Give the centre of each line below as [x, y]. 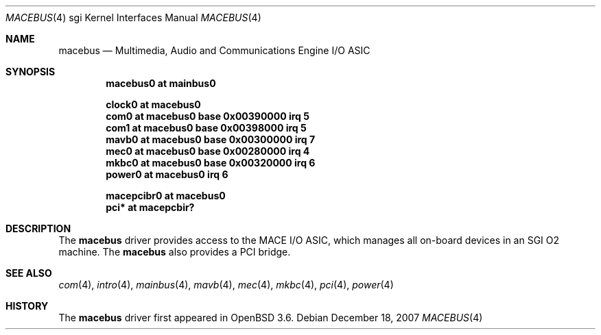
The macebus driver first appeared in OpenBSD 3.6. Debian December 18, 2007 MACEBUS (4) [271, 318]
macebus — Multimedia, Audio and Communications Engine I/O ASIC [214, 50]
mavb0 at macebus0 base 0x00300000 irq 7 [211, 139]
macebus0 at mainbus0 [161, 83]
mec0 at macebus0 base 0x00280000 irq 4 [208, 151]
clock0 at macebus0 [153, 104]
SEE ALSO [29, 273]
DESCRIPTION [38, 228]
